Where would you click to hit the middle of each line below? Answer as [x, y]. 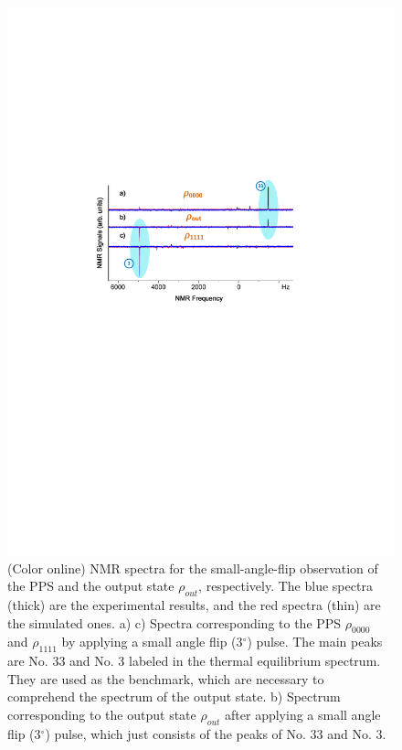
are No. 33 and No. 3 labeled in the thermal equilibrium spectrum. [194, 661]
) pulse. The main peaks [315, 642]
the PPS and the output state [91, 586]
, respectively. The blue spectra [286, 586]
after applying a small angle [303, 715]
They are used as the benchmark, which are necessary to [166, 678]
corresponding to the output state [102, 715]
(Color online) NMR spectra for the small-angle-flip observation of [193, 568]
